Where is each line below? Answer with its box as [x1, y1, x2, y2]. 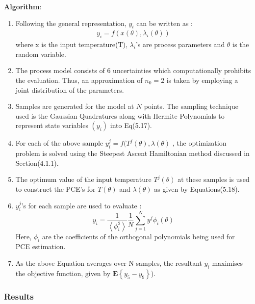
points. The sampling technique [144, 101, 238, 111]
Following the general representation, [15, 18, 127, 28]
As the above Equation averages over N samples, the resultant [15, 257, 203, 268]
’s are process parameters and [135, 39, 225, 50]
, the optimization [172, 138, 227, 148]
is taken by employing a [166, 75, 238, 85]
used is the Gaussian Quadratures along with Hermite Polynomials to [15, 110, 225, 121]
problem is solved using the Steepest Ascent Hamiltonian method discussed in [15, 148, 250, 158]
